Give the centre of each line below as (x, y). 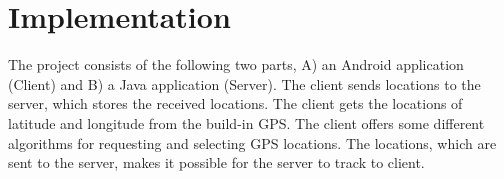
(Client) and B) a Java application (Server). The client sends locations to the (244, 83)
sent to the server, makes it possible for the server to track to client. (216, 162)
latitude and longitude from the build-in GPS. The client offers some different (246, 122)
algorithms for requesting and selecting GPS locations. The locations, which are (252, 142)
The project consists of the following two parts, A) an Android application (236, 64)
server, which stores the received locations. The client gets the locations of (235, 103)
